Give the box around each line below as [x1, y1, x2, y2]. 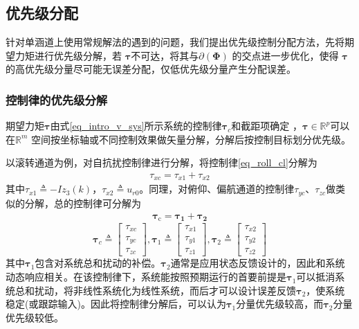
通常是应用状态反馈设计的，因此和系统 [170, 256, 345, 270]
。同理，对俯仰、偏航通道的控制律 [139, 181, 295, 196]
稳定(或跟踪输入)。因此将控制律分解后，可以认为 [6, 296, 226, 311]
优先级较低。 [6, 310, 64, 324]
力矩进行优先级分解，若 [15, 48, 122, 62]
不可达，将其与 [131, 48, 199, 62]
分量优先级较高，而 [236, 296, 324, 311]
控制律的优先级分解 [6, 91, 108, 108]
